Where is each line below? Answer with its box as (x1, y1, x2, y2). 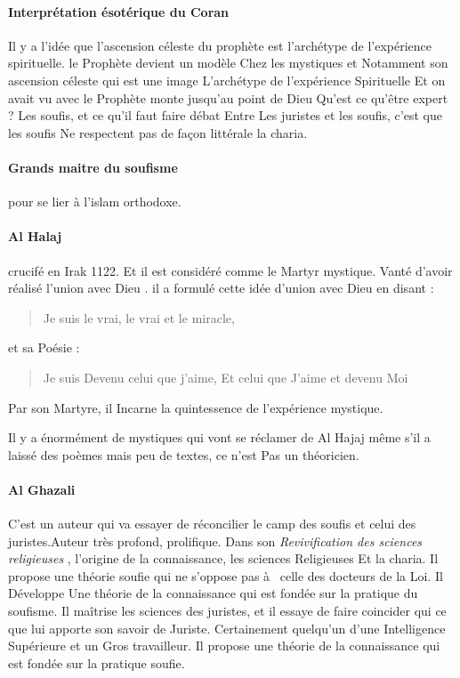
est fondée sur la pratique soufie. (8, 653, 185, 672)
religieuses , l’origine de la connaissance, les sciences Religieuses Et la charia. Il (8, 549, 439, 568)
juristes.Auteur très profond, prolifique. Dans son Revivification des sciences (8, 531, 423, 550)
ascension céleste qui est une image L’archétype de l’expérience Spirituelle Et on (8, 70, 446, 89)
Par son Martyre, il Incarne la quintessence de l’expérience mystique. (8, 398, 383, 416)
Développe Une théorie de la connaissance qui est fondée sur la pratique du (8, 584, 418, 602)
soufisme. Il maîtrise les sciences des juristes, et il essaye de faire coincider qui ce (8, 601, 447, 620)
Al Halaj (8, 227, 62, 246)
